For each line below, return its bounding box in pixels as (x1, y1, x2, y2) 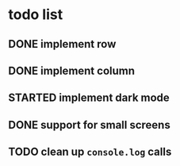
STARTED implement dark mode (8, 91, 170, 105)
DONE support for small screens (8, 118, 170, 132)
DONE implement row (8, 37, 117, 51)
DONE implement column (8, 64, 136, 77)
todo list (8, 6, 63, 24)
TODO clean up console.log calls (8, 145, 172, 159)
